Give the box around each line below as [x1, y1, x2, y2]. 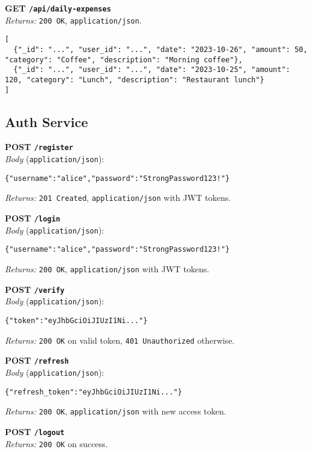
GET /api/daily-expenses [5, 2, 111, 14]
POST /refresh [5, 354, 69, 367]
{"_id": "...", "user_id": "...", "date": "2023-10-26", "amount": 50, [13, 45, 308, 54]
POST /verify [5, 283, 65, 295]
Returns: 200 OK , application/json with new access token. [5, 405, 226, 418]
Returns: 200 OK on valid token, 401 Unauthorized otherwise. [5, 333, 235, 346]
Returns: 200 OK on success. [5, 437, 108, 450]
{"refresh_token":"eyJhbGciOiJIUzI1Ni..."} [5, 387, 182, 396]
